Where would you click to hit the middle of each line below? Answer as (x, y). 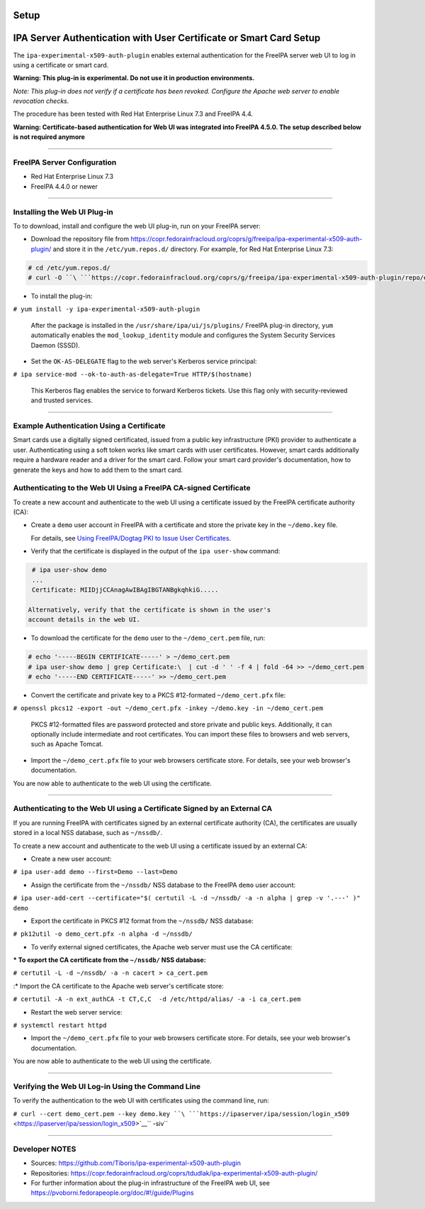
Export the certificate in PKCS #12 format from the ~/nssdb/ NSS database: (142, 921)
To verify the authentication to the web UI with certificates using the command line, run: (141, 1100)
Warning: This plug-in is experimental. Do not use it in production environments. (134, 78)
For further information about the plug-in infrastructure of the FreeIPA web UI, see (151, 1183)
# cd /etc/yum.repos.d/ (69, 267)
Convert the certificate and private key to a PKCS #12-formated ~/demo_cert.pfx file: (158, 695)
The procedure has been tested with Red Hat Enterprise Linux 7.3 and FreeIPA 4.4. (133, 114)
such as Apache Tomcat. (67, 744)
